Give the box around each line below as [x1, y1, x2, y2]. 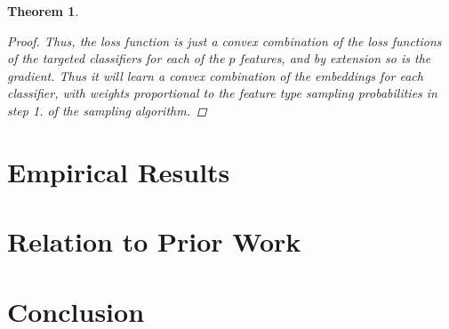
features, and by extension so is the [239, 49, 431, 68]
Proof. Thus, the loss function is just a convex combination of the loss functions [7, 31, 442, 50]
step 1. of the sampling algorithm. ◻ [7, 100, 207, 119]
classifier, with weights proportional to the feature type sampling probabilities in [7, 84, 437, 102]
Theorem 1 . [7, 2, 79, 20]
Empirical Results [7, 153, 230, 189]
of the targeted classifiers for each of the [7, 49, 225, 68]
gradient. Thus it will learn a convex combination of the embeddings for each [7, 66, 423, 84]
